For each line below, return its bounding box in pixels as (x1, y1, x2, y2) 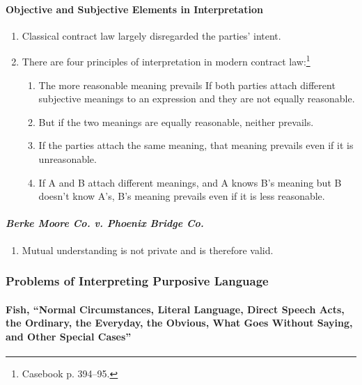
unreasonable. (38, 152, 97, 166)
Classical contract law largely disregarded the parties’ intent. (22, 28, 281, 42)
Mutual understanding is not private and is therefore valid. (22, 242, 274, 257)
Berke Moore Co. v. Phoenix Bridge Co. (6, 216, 204, 230)
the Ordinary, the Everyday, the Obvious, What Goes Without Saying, (6, 315, 353, 330)
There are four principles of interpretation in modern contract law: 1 (22, 52, 310, 69)
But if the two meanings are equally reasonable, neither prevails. (38, 114, 314, 129)
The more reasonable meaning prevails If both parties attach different (38, 77, 336, 92)
